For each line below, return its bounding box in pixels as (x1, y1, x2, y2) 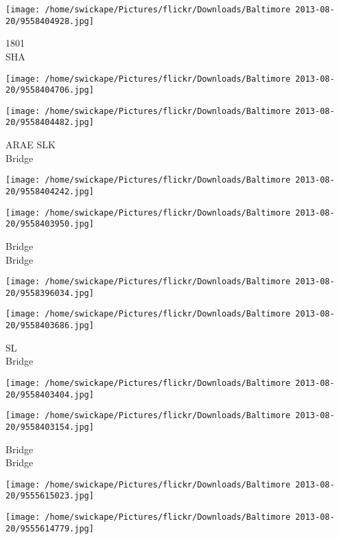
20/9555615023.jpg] (5, 491, 94, 501)
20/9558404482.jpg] (5, 117, 94, 128)
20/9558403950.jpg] (5, 219, 94, 229)
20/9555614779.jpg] (5, 523, 94, 534)
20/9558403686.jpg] (5, 321, 94, 331)
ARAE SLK (5, 137, 56, 152)
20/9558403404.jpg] (5, 389, 94, 400)
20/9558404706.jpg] (5, 85, 94, 95)
